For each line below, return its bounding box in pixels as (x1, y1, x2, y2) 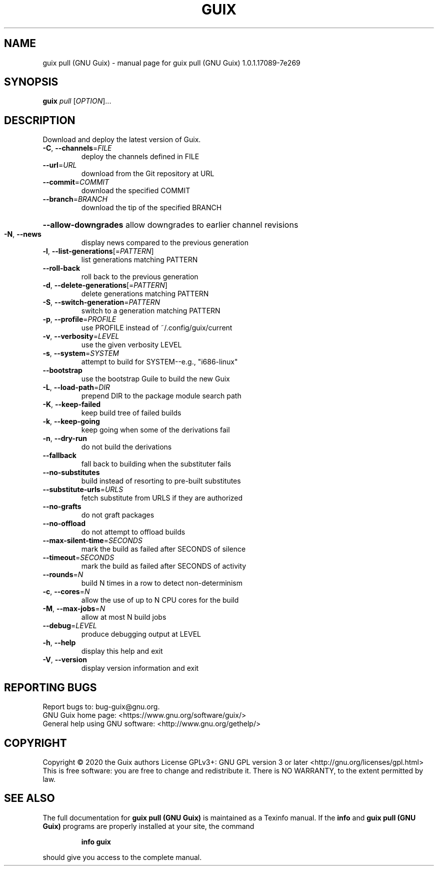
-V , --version (42, 655, 87, 664)
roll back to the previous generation (81, 272, 198, 281)
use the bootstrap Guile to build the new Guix (81, 374, 230, 383)
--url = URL (42, 161, 77, 170)
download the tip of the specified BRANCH (81, 203, 222, 212)
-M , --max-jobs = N (42, 604, 105, 613)
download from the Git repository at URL (81, 169, 214, 178)
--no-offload (42, 519, 85, 528)
